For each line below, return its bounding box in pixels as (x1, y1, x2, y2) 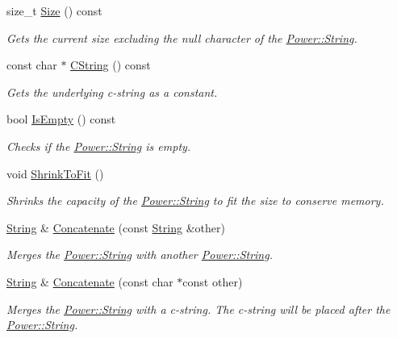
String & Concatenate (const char (6, 273, 173, 290)
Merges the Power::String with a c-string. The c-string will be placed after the (6, 300, 391, 317)
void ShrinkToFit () (6, 165, 104, 182)
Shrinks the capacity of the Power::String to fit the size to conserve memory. (6, 192, 384, 209)
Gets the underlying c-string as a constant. (6, 83, 218, 100)
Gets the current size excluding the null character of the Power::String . (6, 29, 357, 46)
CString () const (70, 56, 151, 73)
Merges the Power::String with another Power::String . (6, 246, 273, 263)
